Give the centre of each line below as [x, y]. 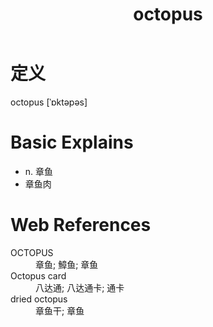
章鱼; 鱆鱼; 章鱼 [67, 264]
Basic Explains [72, 142]
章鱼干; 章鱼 [60, 310]
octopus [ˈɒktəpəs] [49, 102]
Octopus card [38, 275]
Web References [81, 225]
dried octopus [39, 299]
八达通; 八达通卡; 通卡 [80, 287]
